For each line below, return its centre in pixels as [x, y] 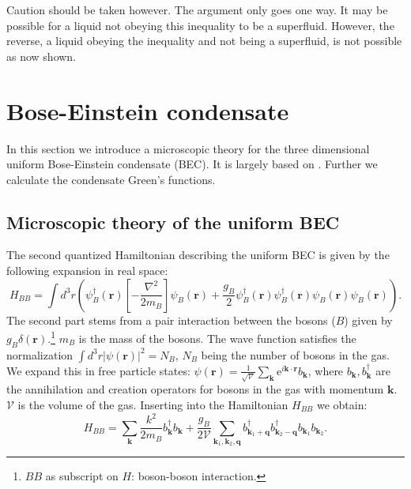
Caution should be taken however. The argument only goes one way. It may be [197, 9]
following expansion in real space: [87, 271]
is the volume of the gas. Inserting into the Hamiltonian [153, 405]
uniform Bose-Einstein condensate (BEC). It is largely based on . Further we [192, 164]
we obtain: [342, 405]
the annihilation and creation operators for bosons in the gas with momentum [195, 389]
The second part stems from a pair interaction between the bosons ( [171, 320]
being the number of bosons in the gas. [295, 354]
